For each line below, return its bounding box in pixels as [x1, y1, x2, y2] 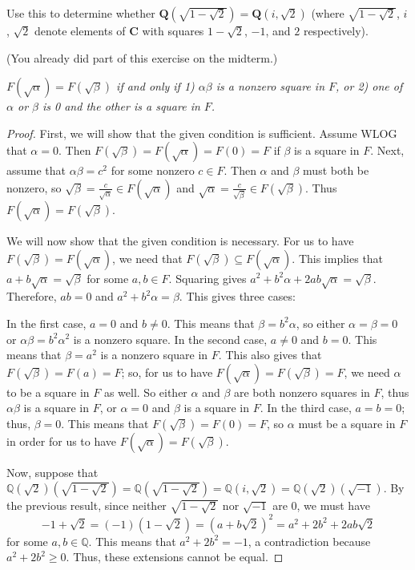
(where [311, 5, 344, 21]
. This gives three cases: [179, 288, 296, 305]
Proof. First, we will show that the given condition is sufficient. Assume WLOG [6, 124, 397, 141]
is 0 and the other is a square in [42, 98, 200, 115]
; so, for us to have [121, 363, 213, 380]
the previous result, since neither [6, 497, 167, 514]
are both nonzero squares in [233, 383, 370, 400]
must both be [303, 162, 369, 179]
